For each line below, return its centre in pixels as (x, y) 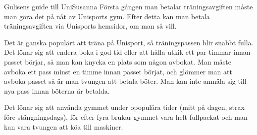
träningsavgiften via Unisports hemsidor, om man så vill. (90, 26)
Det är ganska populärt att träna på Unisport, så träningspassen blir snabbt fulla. (129, 42)
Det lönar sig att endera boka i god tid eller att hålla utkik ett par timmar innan (127, 52)
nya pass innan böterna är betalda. (57, 90)
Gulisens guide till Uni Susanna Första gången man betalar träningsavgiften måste (128, 6)
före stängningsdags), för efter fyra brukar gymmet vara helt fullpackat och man (126, 117)
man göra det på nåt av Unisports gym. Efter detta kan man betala (107, 16)
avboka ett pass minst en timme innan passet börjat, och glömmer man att (118, 71)
